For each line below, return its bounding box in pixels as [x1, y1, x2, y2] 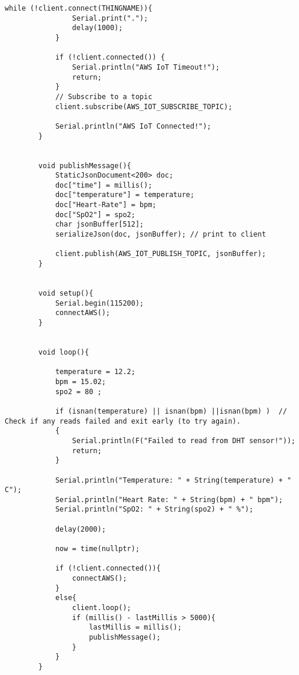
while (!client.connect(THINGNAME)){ [5, 4, 152, 12]
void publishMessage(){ [38, 161, 131, 170]
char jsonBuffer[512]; [55, 220, 144, 229]
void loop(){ [38, 348, 89, 356]
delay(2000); [55, 525, 106, 533]
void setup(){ [38, 289, 94, 298]
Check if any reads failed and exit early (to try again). [5, 417, 241, 425]
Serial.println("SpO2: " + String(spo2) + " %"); [55, 505, 254, 514]
